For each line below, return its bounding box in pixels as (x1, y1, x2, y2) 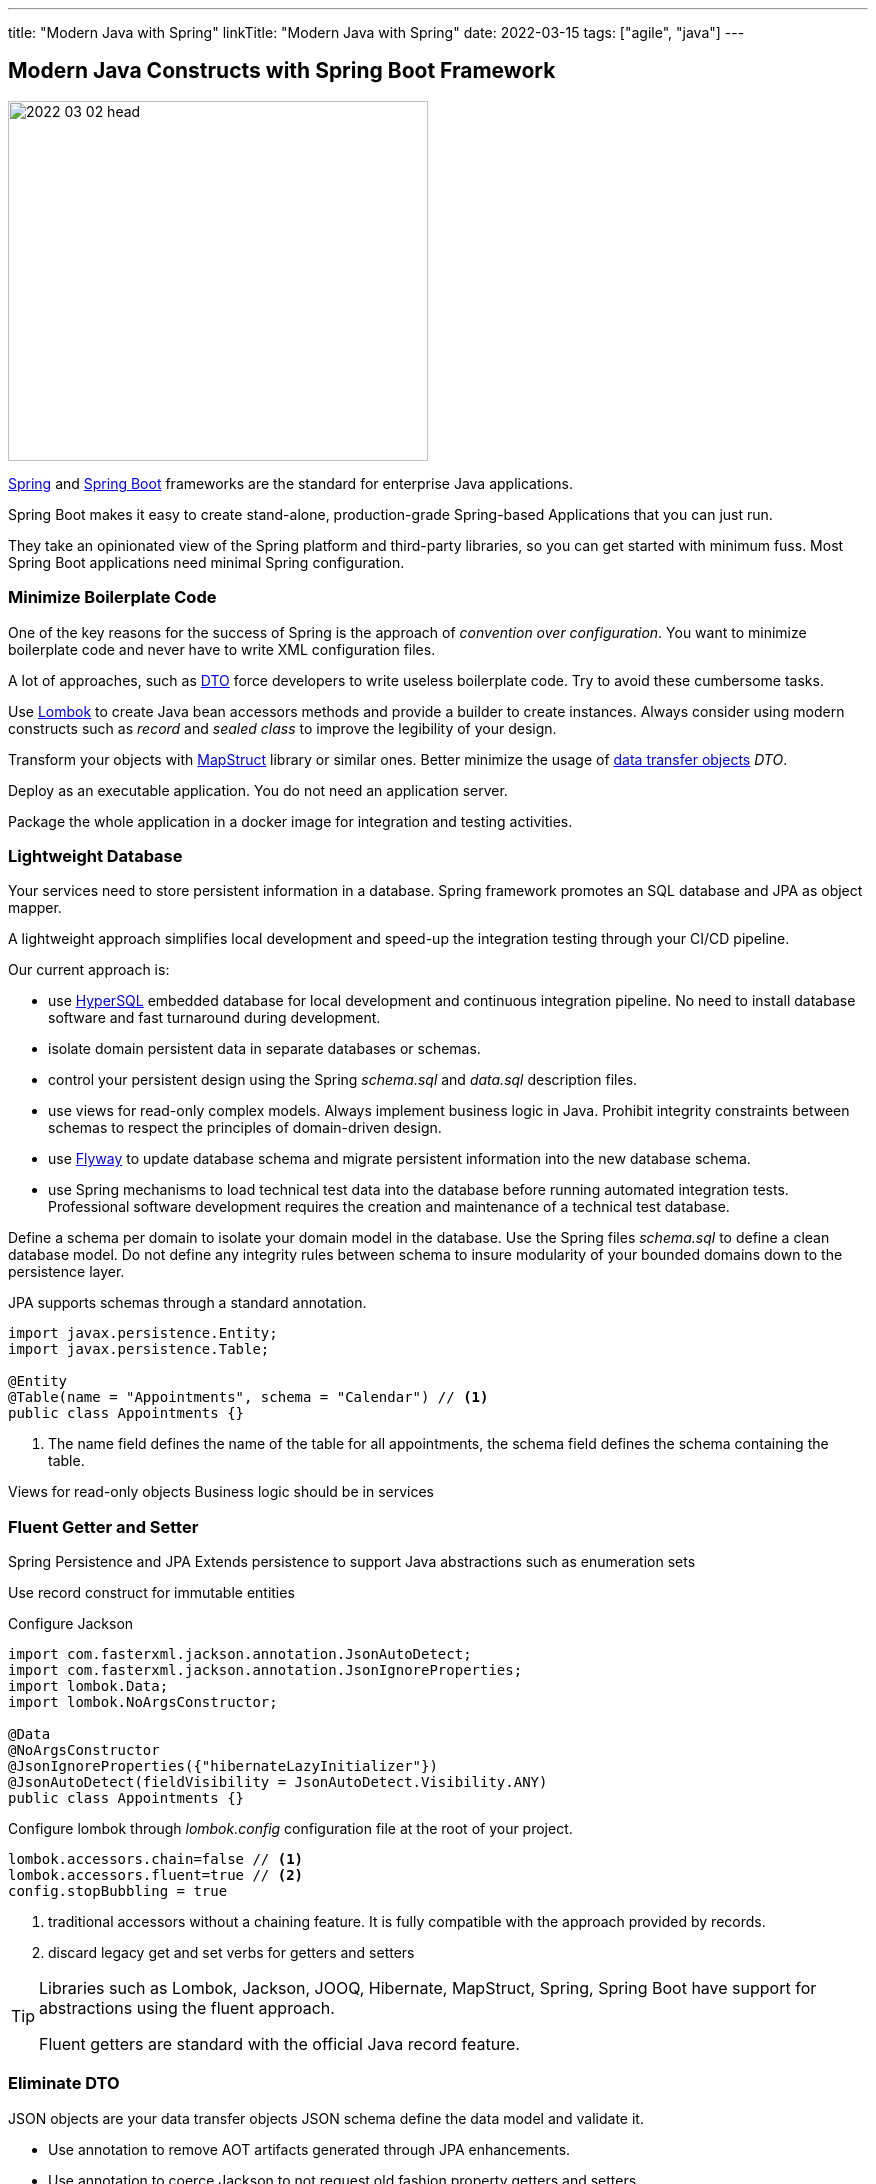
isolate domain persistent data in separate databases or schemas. (48, 1040, 481, 1058)
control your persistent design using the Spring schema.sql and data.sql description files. (48, 1071, 638, 1089)
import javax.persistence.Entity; (8, 1325, 278, 1342)
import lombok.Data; (8, 1678, 169, 1695)
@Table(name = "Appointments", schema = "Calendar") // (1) (8, 1389, 489, 1406)
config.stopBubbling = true (8, 1883, 228, 1900)
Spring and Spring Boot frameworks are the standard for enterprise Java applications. (8, 474, 573, 492)
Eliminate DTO (8, 2073, 120, 2094)
